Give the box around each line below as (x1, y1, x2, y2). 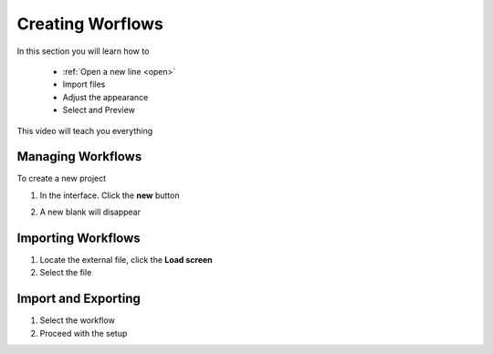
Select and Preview (62, 105, 136, 116)
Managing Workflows (16, 149, 142, 164)
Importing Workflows (16, 231, 141, 245)
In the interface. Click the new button (39, 190, 180, 201)
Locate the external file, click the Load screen (39, 255, 214, 265)
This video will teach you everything (16, 125, 153, 136)
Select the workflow (39, 315, 116, 326)
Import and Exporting (16, 291, 142, 307)
